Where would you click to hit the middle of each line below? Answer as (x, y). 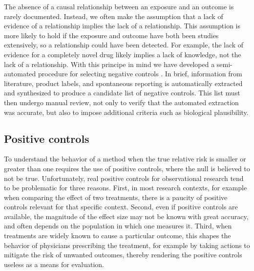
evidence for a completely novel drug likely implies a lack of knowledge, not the (123, 54)
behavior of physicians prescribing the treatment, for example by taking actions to (127, 245)
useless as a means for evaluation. (54, 264)
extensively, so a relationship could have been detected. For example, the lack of (124, 45)
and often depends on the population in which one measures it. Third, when (118, 226)
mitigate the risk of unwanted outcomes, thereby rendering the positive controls (123, 255)
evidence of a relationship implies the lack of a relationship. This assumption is (122, 26)
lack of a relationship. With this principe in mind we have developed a (109, 64)
